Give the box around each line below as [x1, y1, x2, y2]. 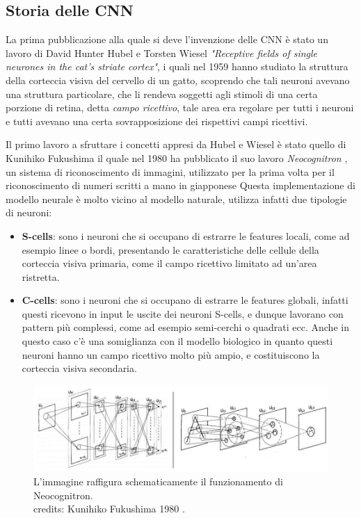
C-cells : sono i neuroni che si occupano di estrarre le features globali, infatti [22, 293, 348, 307]
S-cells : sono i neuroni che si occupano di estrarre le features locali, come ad [22, 228, 350, 243]
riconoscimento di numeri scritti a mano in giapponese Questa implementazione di [6, 178, 355, 193]
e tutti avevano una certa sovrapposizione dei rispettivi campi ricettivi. [6, 113, 308, 128]
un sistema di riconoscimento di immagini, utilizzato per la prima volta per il [6, 164, 335, 179]
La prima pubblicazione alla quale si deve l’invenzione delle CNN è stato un [6, 32, 328, 47]
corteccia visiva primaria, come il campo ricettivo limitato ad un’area [22, 256, 317, 270]
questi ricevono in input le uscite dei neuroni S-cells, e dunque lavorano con [22, 306, 344, 321]
